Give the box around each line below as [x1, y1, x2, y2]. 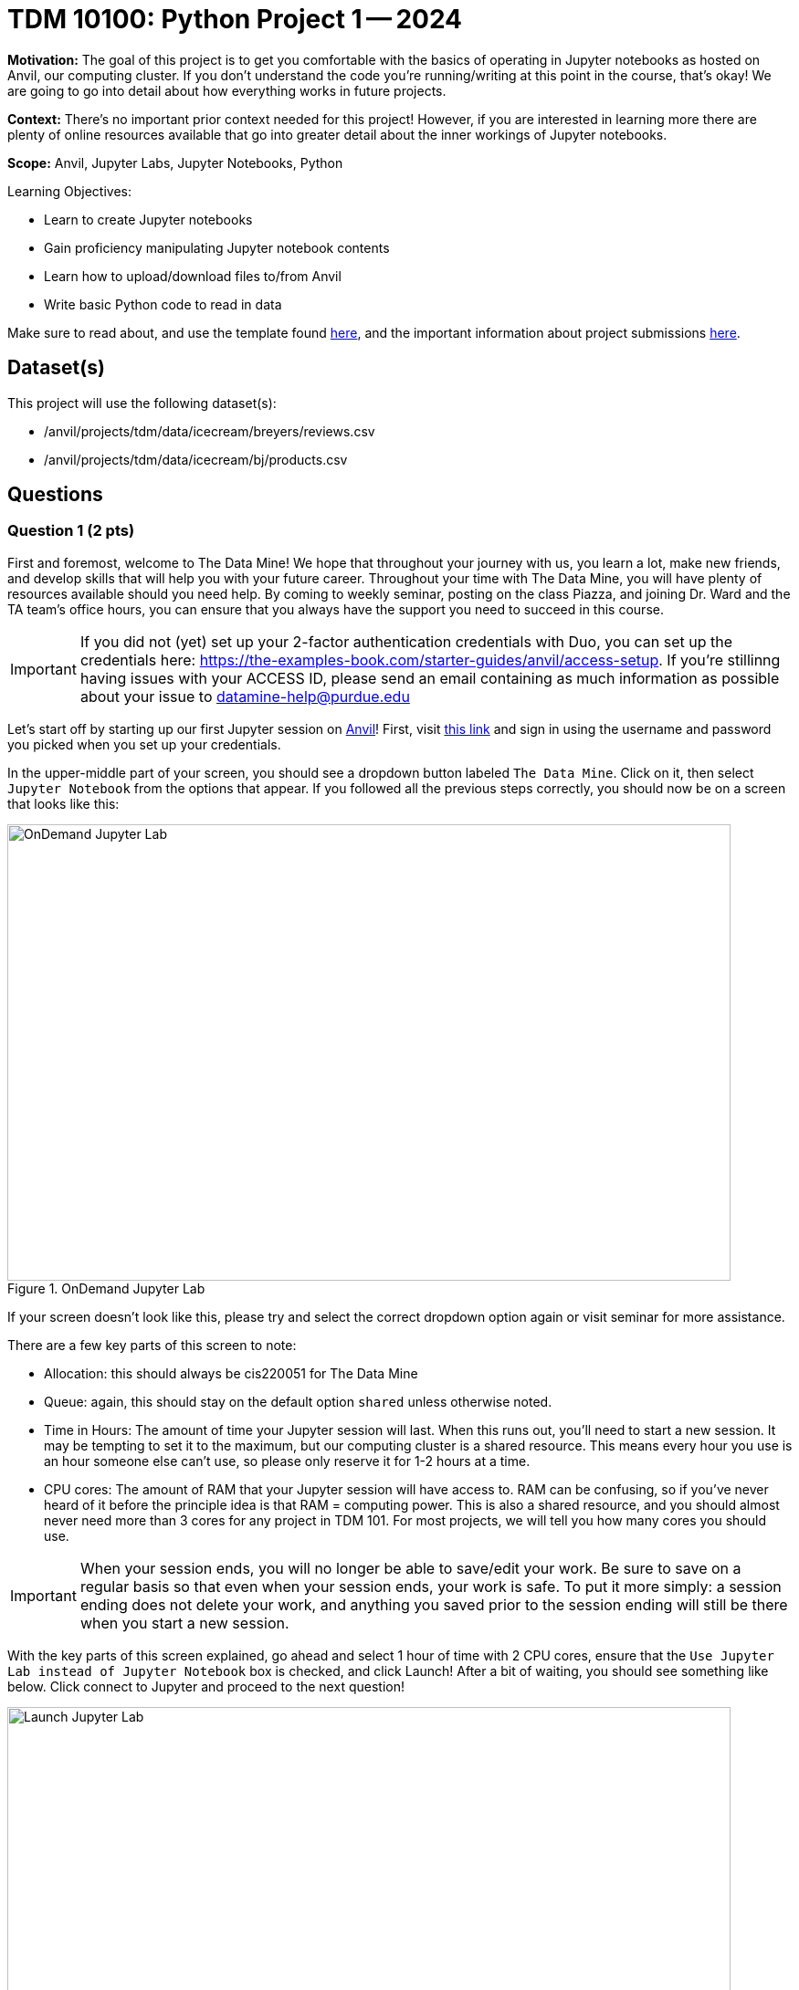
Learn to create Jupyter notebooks [44, 211, 253, 227]
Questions [7, 483, 103, 507]
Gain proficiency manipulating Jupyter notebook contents [44, 239, 390, 256]
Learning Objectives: [7, 183, 132, 199]
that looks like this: [7, 795, 120, 812]
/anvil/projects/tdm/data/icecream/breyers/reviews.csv [44, 423, 375, 439]
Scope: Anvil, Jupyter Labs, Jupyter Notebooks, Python [7, 154, 343, 171]
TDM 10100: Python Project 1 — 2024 [7, 4, 463, 35]
